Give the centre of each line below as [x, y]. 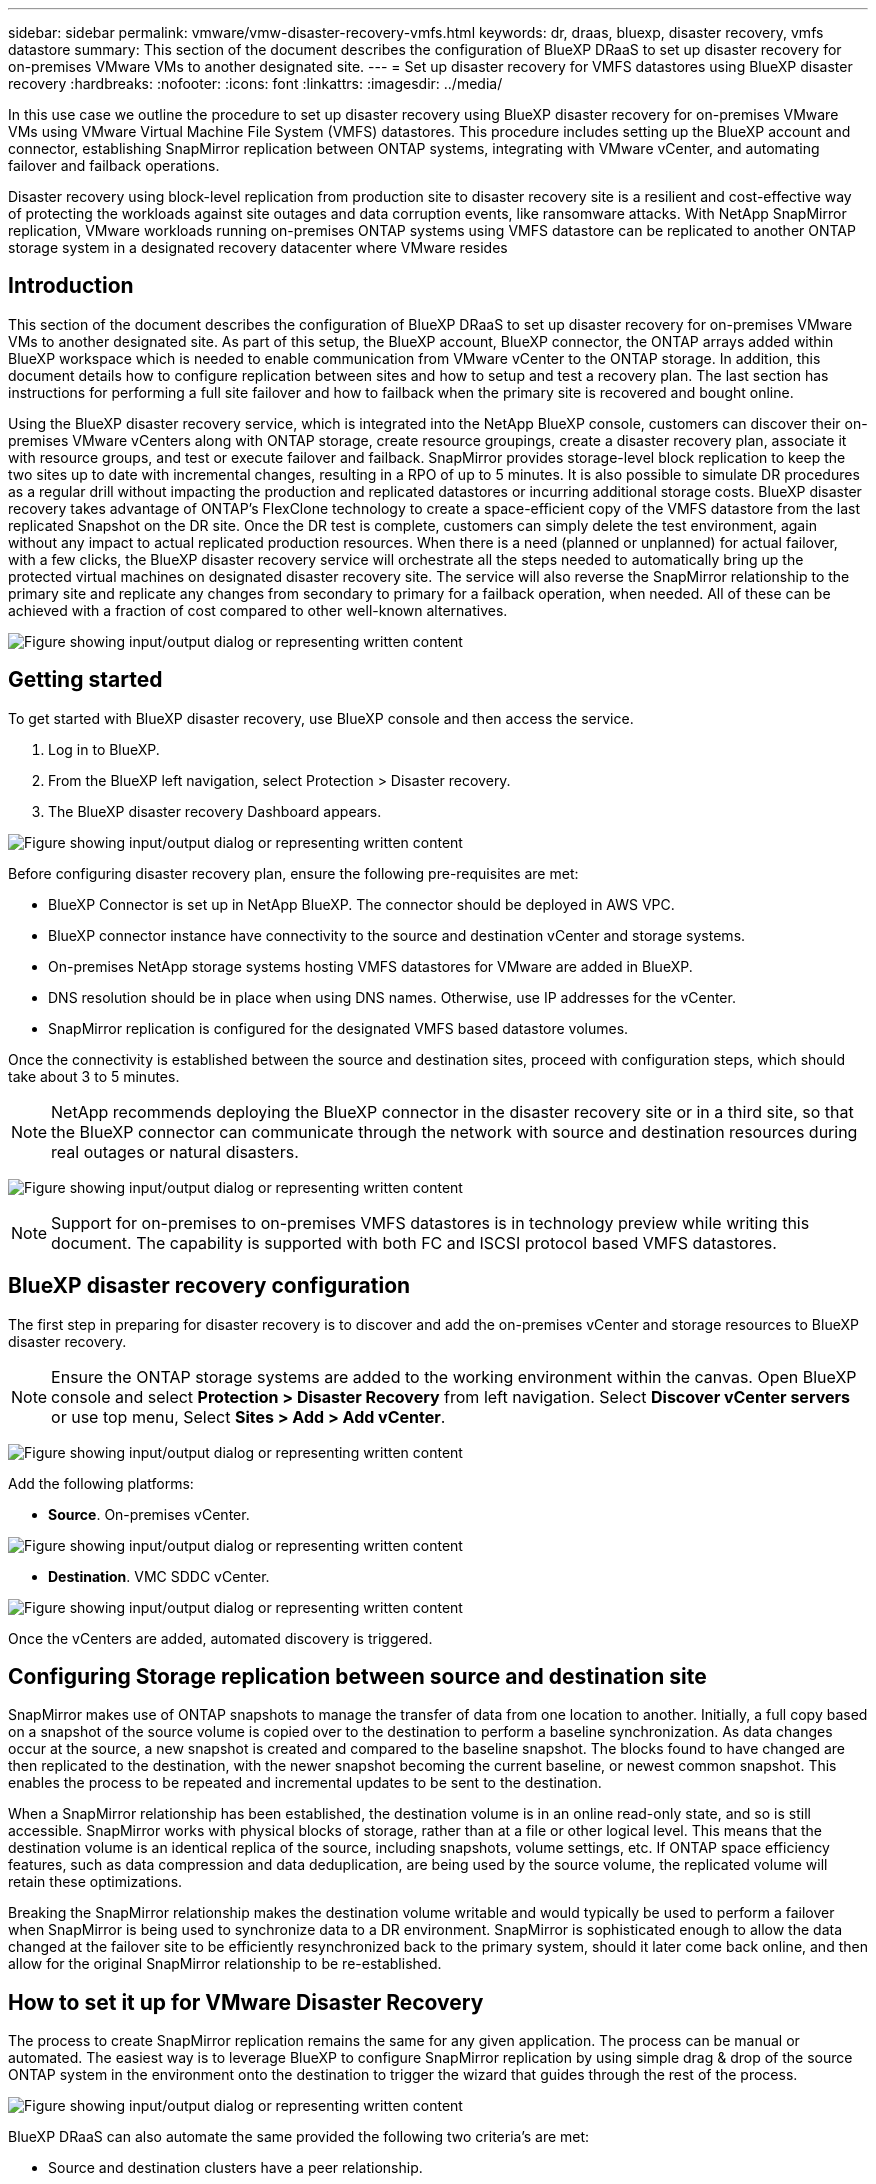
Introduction [71, 286]
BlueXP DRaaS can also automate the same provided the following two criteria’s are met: [299, 2137]
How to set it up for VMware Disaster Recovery [246, 2002]
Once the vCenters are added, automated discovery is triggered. [220, 1638]
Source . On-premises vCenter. [149, 1514]
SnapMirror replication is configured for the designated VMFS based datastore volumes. [338, 1028]
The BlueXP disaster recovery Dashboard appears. [215, 811]
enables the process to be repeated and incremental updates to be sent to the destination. [305, 1783]
